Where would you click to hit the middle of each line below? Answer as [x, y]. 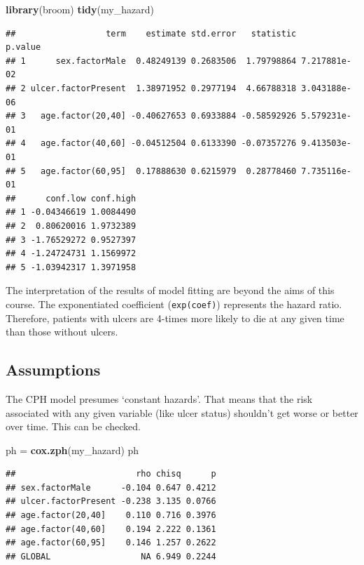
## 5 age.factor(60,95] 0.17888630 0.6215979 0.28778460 [151, 171]
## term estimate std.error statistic [151, 33]
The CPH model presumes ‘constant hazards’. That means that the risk [159, 398]
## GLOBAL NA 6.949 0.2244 [111, 556]
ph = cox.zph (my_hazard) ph [72, 450]
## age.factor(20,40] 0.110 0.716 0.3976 [111, 516]
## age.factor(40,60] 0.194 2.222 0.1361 [111, 529]
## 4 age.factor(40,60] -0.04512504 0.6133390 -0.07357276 [151, 144]
